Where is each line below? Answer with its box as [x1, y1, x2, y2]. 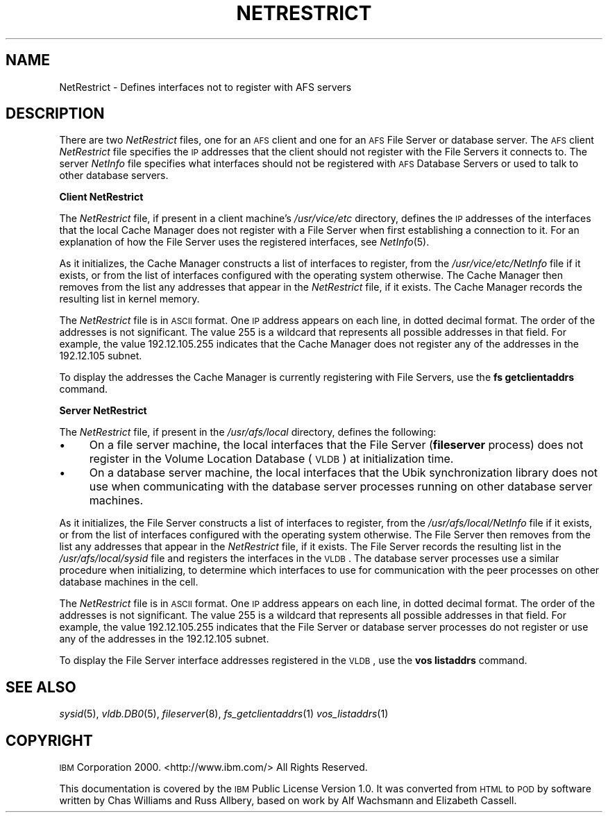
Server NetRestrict [59, 404, 147, 417]
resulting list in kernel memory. [59, 293, 200, 305]
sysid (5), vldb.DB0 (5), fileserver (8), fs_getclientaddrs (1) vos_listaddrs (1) [59, 708, 389, 720]
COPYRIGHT [6, 731, 93, 749]
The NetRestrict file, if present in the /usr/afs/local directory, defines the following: [59, 426, 437, 438]
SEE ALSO [6, 678, 76, 696]
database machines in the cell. [59, 576, 199, 588]
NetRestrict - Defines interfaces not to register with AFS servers [59, 80, 352, 93]
